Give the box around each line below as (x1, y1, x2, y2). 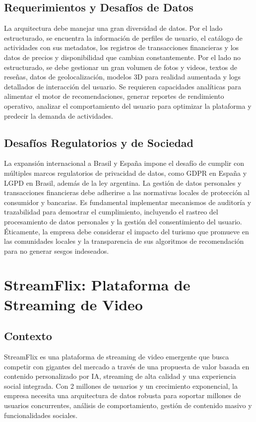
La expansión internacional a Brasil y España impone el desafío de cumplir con (4, 158, 245, 168)
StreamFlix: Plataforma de (4, 275, 191, 295)
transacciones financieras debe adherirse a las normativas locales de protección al (4, 187, 250, 198)
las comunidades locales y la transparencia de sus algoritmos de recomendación (4, 236, 244, 246)
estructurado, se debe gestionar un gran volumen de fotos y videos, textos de (4, 62, 237, 72)
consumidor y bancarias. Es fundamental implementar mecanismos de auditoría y (4, 197, 252, 207)
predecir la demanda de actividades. (4, 110, 113, 121)
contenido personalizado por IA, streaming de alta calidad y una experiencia (4, 371, 236, 381)
